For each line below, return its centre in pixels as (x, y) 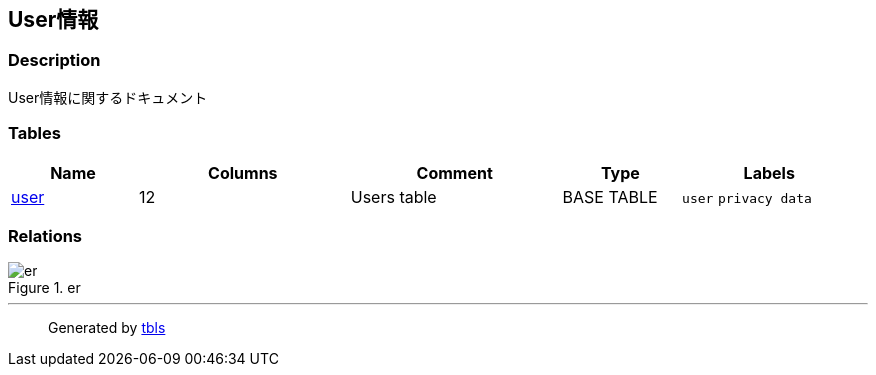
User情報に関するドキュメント (108, 97)
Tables (34, 133)
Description (54, 60)
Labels (769, 172)
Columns (243, 172)
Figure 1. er (44, 288)
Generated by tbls (107, 328)
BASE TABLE (610, 196)
